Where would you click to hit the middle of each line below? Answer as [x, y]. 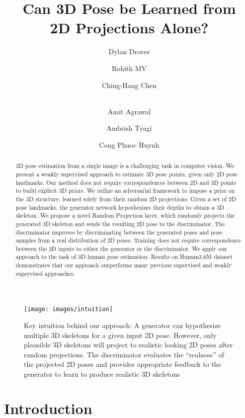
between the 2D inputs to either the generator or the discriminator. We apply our [121, 248]
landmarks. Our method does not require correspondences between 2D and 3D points [126, 182]
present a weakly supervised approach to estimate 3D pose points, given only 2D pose [126, 174]
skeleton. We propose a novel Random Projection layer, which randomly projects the [125, 215]
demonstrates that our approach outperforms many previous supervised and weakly [124, 265]
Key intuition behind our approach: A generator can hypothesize [122, 325]
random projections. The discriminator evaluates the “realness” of [124, 354]
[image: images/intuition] [68, 309]
